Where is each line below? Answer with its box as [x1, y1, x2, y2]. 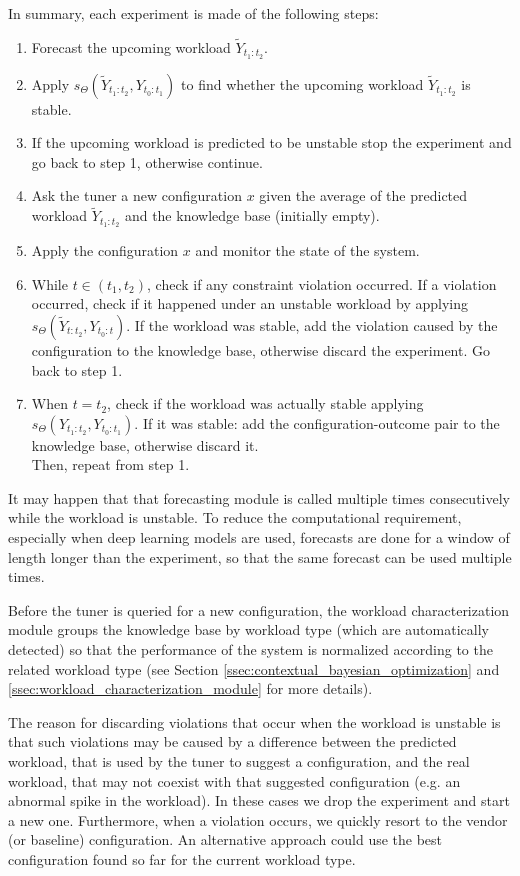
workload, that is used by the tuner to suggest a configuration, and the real [8, 751, 470, 771]
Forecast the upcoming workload [31, 36, 231, 57]
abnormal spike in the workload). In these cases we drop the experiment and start [8, 790, 510, 811]
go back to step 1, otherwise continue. [31, 151, 263, 172]
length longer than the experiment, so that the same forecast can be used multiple [8, 546, 512, 567]
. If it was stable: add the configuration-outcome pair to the [134, 412, 500, 433]
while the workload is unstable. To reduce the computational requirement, [8, 507, 462, 528]
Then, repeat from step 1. [31, 454, 190, 475]
